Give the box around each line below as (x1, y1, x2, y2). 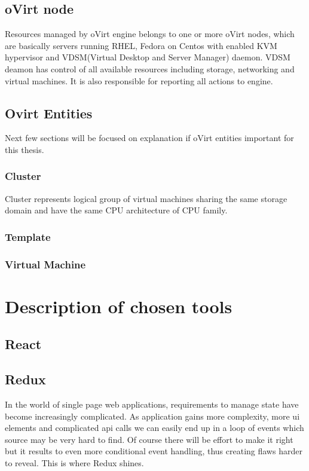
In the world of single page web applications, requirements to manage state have (5, 398, 299, 411)
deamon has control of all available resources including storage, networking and (5, 62, 295, 75)
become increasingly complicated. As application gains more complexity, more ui (5, 409, 300, 422)
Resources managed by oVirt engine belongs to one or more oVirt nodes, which (5, 27, 295, 40)
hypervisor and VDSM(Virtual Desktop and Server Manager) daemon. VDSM (5, 51, 290, 63)
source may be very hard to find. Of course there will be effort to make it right (5, 433, 293, 445)
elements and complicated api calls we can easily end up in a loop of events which (5, 421, 304, 434)
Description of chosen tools (5, 293, 232, 318)
